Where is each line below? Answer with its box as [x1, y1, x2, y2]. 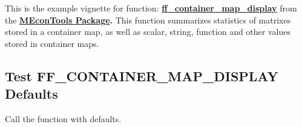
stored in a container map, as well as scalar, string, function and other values [5, 25, 291, 38]
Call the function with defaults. [5, 112, 122, 125]
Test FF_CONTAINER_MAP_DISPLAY [5, 66, 278, 85]
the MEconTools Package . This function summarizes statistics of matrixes [5, 13, 291, 26]
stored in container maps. [5, 37, 99, 49]
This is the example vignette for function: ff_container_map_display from [5, 2, 297, 14]
